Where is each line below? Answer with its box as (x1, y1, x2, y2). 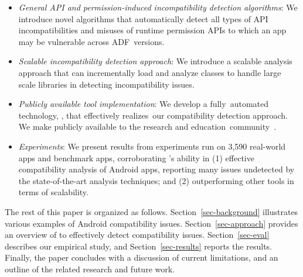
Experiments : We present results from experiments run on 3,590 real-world (18, 140, 286, 152)
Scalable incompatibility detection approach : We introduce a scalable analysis (18, 55, 292, 67)
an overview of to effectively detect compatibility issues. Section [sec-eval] (5, 228, 270, 241)
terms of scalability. (18, 186, 88, 198)
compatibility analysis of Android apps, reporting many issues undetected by (18, 163, 295, 175)
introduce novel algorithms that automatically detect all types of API (18, 12, 268, 25)
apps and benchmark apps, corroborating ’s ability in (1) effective (18, 151, 254, 164)
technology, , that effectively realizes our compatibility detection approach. (18, 109, 288, 121)
